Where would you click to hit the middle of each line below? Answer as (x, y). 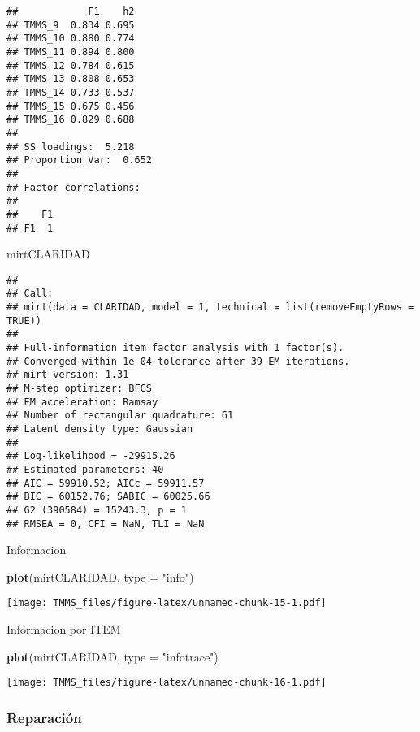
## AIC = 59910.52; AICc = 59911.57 (106, 483)
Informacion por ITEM (64, 629)
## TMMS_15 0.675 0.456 (71, 106)
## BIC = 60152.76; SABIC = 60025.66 (108, 497)
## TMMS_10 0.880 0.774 (71, 39)
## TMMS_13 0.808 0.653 (71, 79)
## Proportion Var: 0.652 (79, 160)
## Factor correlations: (74, 187)
